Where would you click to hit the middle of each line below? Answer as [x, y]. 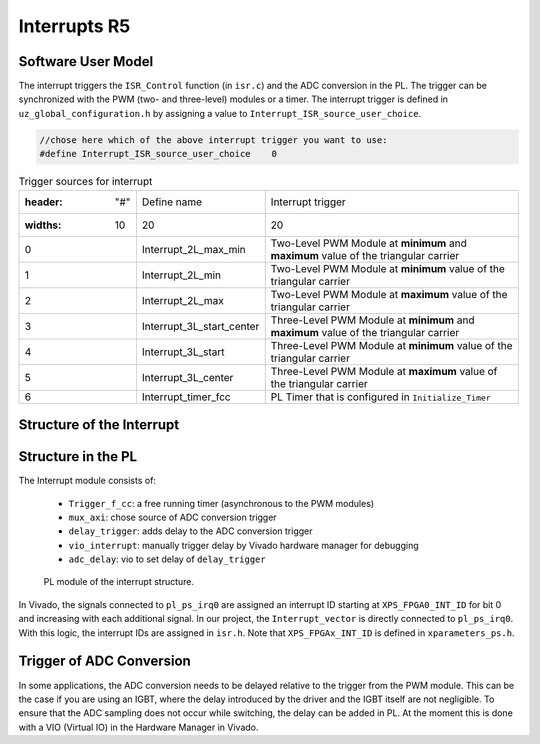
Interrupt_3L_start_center [200, 326]
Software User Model [86, 61]
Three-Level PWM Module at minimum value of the [392, 345]
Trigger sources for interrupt [85, 182]
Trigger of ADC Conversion [105, 661]
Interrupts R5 [74, 26]
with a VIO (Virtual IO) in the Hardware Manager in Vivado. [138, 727]
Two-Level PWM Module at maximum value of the [389, 294]
